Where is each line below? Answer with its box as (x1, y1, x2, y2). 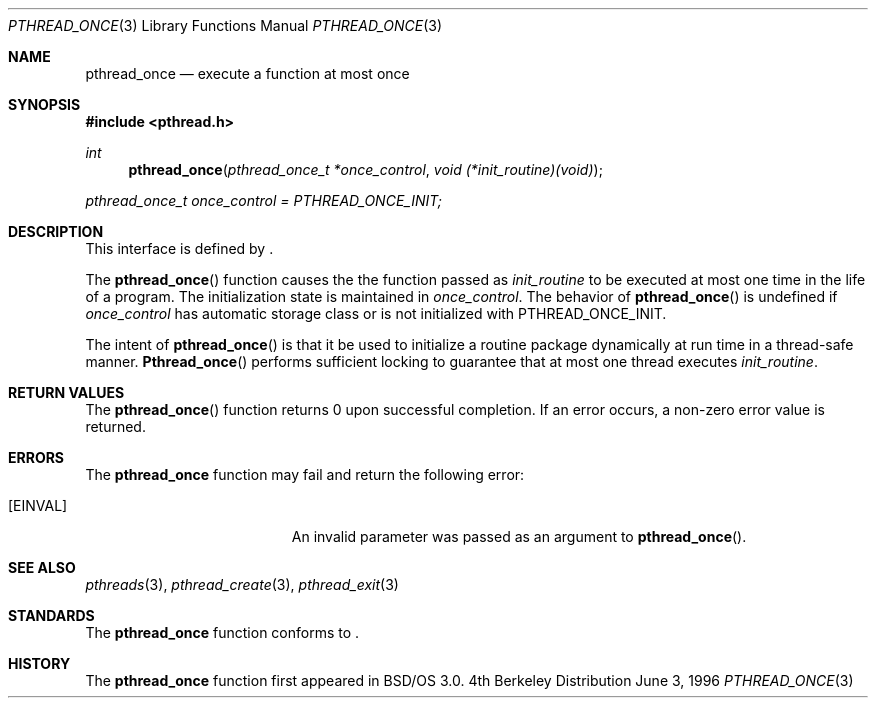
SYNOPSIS (8, 96, 81, 113)
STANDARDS (8, 607, 95, 624)
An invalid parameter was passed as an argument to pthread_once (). (291, 528, 747, 545)
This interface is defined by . (85, 240, 274, 257)
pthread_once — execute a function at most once (85, 65, 410, 82)
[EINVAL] (8, 497, 68, 514)
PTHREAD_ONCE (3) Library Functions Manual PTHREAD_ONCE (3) (8, 17, 443, 34)
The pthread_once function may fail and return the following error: (85, 466, 525, 483)
